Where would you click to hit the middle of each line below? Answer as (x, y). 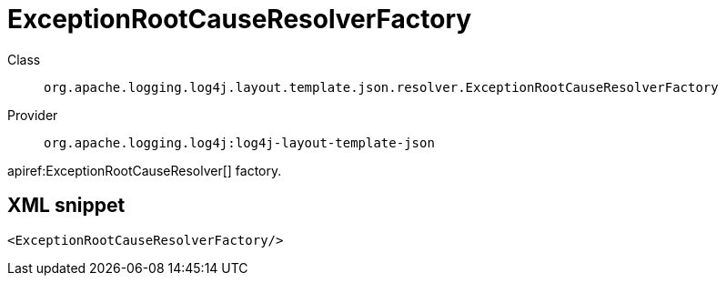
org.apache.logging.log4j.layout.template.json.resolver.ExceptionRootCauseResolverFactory (381, 87)
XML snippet (66, 206)
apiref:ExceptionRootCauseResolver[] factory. (145, 170)
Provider (33, 115)
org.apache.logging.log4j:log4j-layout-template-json (239, 142)
